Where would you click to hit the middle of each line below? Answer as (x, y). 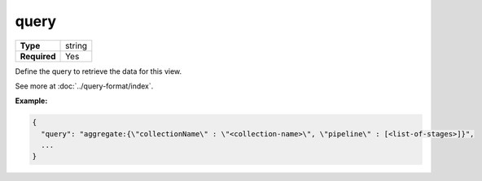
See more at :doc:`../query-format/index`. (84, 86)
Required (38, 56)
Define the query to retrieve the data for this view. (99, 71)
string (77, 45)
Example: (31, 101)
